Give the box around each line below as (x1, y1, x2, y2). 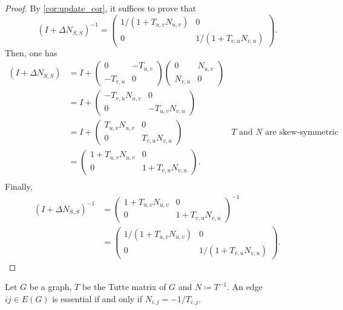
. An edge (227, 280, 263, 293)
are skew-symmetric (265, 128, 339, 137)
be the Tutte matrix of (82, 280, 166, 293)
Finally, (5, 180, 33, 193)
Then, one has (5, 46, 57, 59)
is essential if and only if (52, 292, 143, 305)
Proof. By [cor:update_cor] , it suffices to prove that (5, 2, 197, 14)
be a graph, (29, 280, 72, 293)
